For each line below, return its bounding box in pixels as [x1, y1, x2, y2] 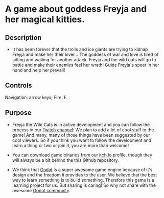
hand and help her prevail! [12, 67, 65, 73]
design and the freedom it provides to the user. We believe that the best [12, 172, 157, 177]
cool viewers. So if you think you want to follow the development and [12, 137, 152, 143]
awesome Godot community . [12, 187, 70, 193]
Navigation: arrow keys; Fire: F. [5, 94, 68, 100]
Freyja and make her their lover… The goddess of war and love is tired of [12, 51, 159, 57]
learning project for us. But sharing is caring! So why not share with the [12, 182, 156, 188]
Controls [5, 81, 32, 90]
